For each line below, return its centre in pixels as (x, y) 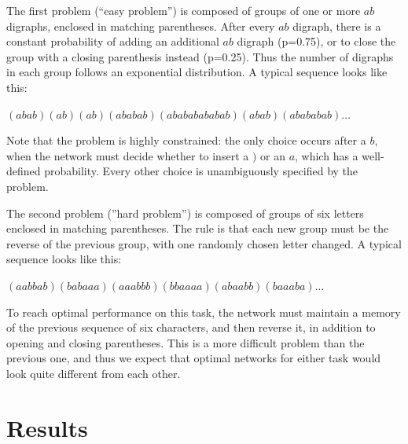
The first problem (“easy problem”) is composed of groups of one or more (184, 10)
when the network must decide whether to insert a (128, 155)
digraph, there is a (337, 26)
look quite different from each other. (94, 373)
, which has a (327, 155)
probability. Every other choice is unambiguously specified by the (201, 171)
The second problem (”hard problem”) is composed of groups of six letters (185, 213)
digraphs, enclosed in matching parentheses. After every (141, 26)
